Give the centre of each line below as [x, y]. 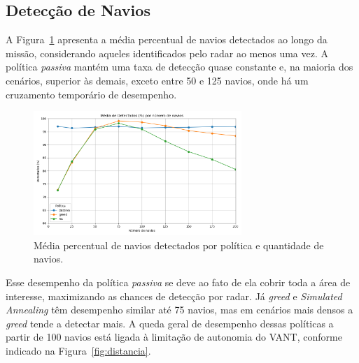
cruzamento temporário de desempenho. [91, 94]
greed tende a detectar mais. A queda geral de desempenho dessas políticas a [170, 323]
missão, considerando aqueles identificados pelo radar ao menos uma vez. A [167, 53]
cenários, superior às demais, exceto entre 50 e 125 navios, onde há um [157, 80]
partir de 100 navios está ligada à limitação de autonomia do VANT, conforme [174, 337]
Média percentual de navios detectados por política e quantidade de [179, 245]
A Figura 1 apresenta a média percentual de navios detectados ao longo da [167, 39]
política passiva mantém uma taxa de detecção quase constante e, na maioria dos [179, 67]
